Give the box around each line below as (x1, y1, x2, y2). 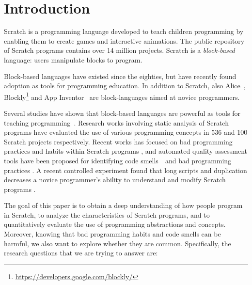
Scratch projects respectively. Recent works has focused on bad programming (4, 136, 233, 146)
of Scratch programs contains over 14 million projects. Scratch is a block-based (4, 45, 235, 55)
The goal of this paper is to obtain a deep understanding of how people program (4, 200, 243, 210)
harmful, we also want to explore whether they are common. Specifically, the (4, 238, 231, 248)
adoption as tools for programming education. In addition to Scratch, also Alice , (4, 80, 246, 91)
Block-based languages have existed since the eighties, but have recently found (4, 71, 236, 81)
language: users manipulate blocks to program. (4, 54, 142, 64)
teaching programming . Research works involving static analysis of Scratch (4, 117, 229, 127)
